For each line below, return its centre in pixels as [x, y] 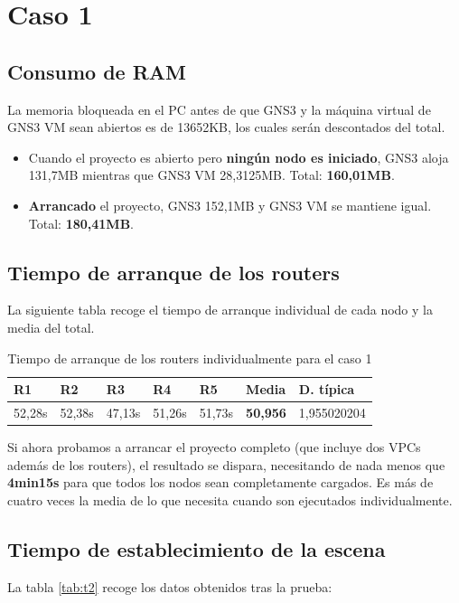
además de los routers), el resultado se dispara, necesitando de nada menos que [226, 464]
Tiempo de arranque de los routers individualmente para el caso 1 [190, 358]
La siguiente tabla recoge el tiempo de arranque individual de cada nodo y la [220, 310]
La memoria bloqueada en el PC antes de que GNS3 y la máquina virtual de [219, 109]
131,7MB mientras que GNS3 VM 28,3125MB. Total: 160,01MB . [211, 175]
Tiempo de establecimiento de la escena [197, 548]
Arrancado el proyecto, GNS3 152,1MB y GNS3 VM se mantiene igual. [230, 205]
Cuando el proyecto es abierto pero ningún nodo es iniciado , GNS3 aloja [239, 157]
